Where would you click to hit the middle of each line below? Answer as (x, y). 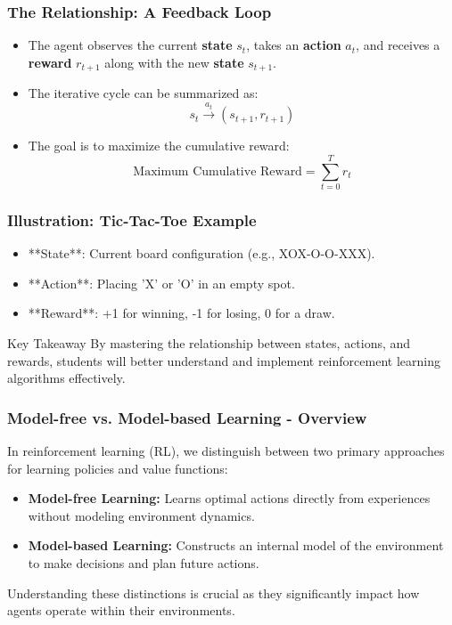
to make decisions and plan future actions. (144, 562)
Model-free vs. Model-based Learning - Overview (187, 417)
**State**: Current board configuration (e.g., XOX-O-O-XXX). (201, 253)
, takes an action (294, 45)
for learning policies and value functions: (118, 468)
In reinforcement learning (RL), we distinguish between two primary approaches (226, 451)
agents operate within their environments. (121, 610)
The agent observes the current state (130, 45)
